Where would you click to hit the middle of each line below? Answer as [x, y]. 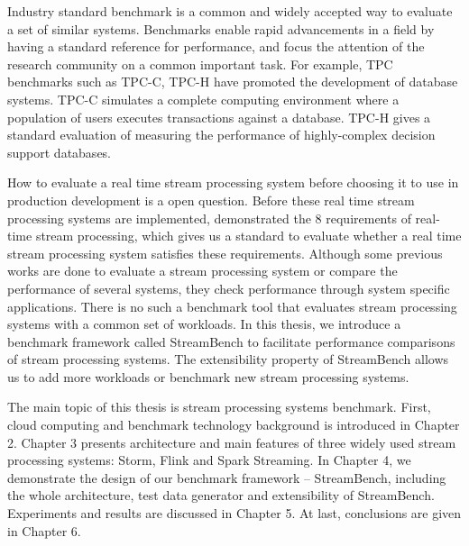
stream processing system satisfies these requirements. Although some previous [225, 253]
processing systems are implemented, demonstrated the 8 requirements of [209, 218]
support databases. [60, 152]
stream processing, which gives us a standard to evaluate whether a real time [248, 236]
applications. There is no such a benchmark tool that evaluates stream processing [232, 306]
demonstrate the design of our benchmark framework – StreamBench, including [227, 477]
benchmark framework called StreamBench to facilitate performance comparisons [231, 341]
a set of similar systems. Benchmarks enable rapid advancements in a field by [221, 28]
